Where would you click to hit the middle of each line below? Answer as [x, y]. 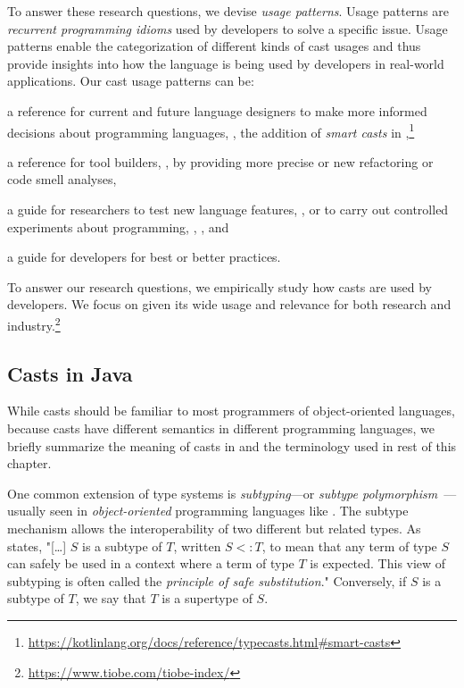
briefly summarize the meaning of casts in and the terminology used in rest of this [232, 445]
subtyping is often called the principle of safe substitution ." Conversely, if [207, 580]
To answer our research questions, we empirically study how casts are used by [220, 286]
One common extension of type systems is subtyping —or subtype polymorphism [223, 493]
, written [197, 545]
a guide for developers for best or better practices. [144, 257]
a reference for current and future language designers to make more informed [217, 110]
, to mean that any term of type [349, 545]
